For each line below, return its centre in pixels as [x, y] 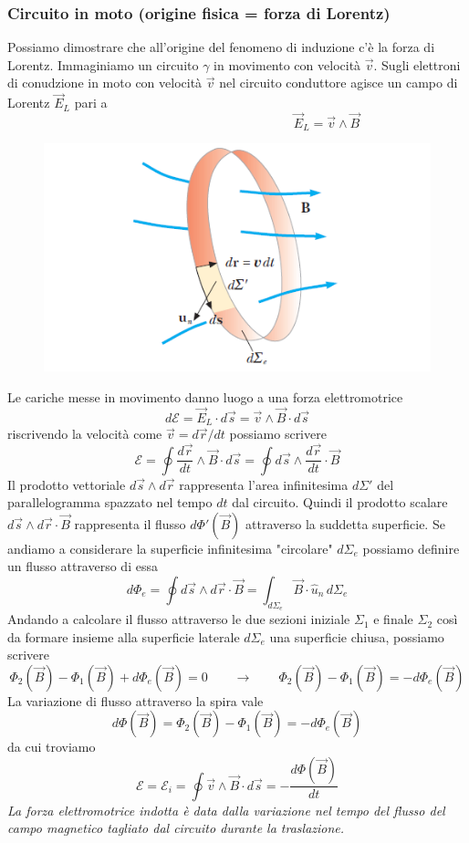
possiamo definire [411, 548]
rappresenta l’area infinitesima [264, 484]
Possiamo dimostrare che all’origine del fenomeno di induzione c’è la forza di [221, 47]
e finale [393, 619]
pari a [91, 103]
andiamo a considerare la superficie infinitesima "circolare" [170, 548]
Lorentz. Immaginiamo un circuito [103, 64]
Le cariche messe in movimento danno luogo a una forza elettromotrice [205, 396]
